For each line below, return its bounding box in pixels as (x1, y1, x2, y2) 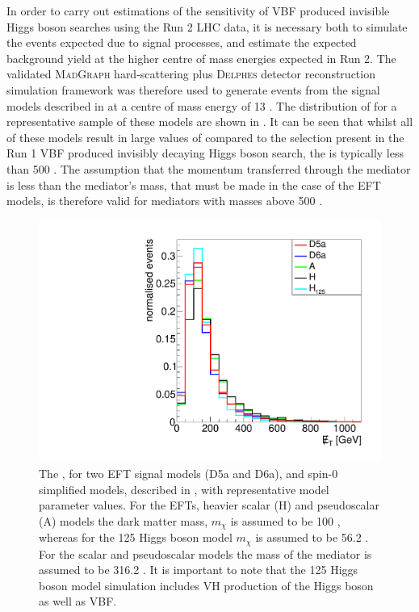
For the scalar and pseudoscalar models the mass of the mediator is (39, 545, 372, 562)
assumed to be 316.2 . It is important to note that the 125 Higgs (39, 561, 358, 578)
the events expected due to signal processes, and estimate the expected (6, 34, 357, 51)
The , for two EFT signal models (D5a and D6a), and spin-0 (39, 464, 338, 481)
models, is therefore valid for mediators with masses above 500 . (6, 192, 323, 209)
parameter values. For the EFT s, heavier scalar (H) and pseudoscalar (39, 497, 379, 513)
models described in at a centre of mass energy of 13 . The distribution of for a (6, 97, 397, 114)
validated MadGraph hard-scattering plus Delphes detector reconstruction (6, 65, 375, 82)
